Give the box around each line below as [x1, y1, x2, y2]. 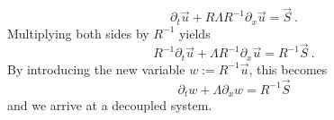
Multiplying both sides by [7, 23, 149, 42]
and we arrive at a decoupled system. [7, 96, 212, 115]
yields [178, 23, 211, 42]
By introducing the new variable [7, 59, 185, 78]
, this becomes [248, 59, 328, 78]
